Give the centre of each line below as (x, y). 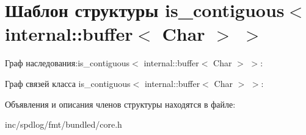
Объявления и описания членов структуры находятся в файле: (120, 104)
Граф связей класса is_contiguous (68, 83)
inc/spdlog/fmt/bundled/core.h (64, 124)
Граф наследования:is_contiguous (67, 63)
